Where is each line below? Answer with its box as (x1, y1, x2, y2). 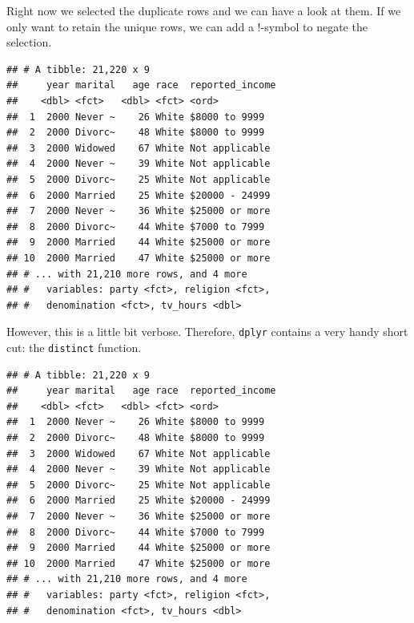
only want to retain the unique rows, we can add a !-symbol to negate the (6, 18, 368, 34)
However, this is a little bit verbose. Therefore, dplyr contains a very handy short (6, 323, 408, 340)
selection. (6, 34, 52, 51)
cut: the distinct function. (6, 338, 142, 355)
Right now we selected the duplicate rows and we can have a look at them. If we (6, 2, 401, 18)
